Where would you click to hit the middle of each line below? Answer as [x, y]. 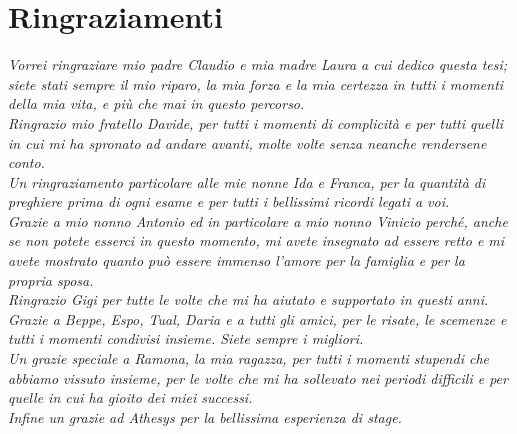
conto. [26, 162]
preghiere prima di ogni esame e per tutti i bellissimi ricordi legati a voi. [229, 201]
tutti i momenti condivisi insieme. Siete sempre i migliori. [186, 338]
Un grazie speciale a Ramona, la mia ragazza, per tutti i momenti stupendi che [248, 358]
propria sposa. [51, 279]
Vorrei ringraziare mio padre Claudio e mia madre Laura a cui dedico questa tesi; [258, 64]
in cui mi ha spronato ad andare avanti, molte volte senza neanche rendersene [247, 142]
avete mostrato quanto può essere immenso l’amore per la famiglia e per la [236, 260]
